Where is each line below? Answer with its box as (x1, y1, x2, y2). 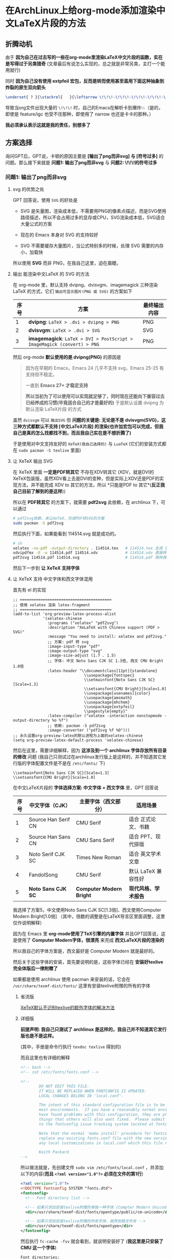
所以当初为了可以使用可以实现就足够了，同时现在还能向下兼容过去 (25, 393, 165, 399)
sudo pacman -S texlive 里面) (18, 447, 81, 453)
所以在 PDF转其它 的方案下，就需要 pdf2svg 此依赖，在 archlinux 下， (12, 499, 161, 505)
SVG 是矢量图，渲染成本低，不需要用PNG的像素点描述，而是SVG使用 (20, 208, 166, 214)
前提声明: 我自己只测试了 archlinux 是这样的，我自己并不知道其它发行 (20, 1026, 167, 1032)
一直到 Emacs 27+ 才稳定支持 (25, 382, 89, 388)
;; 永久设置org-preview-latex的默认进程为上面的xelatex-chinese (12, 733, 143, 739)
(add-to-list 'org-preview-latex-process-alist (12, 612, 116, 617)
